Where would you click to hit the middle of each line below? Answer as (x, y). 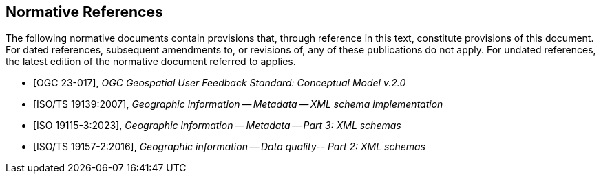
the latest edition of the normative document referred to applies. (151, 62)
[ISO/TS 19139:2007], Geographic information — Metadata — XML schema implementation (238, 104)
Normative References (84, 12)
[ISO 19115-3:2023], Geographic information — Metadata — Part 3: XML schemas (217, 126)
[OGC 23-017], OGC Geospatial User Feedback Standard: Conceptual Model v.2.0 (220, 83)
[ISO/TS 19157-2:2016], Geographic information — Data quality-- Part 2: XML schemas (229, 147)
